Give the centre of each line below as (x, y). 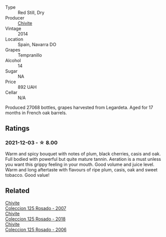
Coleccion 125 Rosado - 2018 (36, 219)
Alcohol (13, 60)
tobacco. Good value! (28, 175)
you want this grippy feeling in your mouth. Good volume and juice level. (80, 164)
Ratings (18, 129)
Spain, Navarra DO (37, 44)
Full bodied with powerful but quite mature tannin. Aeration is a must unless (83, 159)
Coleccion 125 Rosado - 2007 (36, 208)
